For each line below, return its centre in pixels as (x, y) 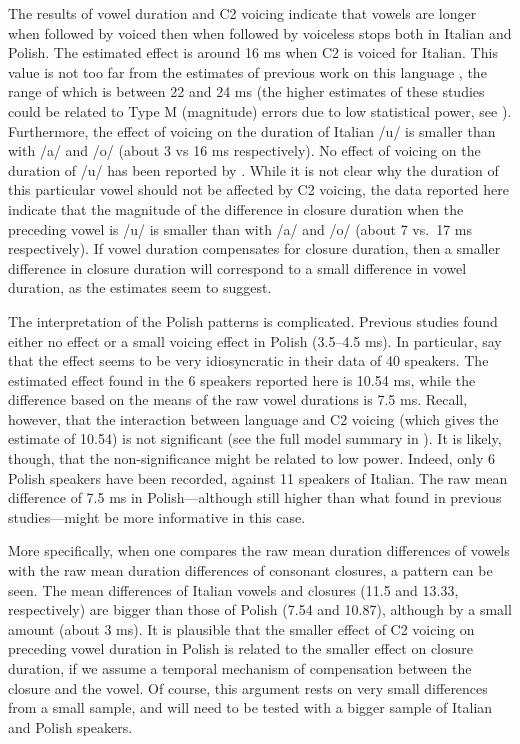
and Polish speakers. (70, 726)
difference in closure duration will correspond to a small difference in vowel (237, 267)
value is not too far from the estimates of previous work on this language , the (247, 71)
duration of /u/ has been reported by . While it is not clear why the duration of (253, 169)
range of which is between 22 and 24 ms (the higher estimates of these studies (246, 91)
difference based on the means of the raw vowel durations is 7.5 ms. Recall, (238, 399)
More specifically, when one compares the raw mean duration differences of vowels (259, 550)
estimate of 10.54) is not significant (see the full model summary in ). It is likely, (255, 438)
